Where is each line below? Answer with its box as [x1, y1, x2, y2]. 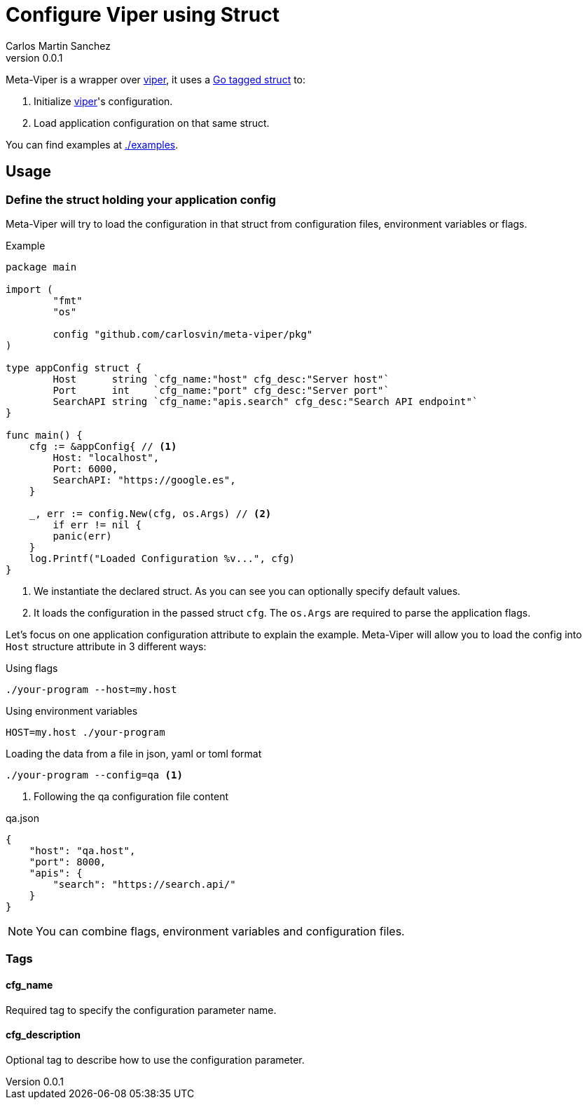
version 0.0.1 [6, 51, 63, 64]
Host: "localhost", [53, 451, 160, 463]
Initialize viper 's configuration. [34, 95, 173, 107]
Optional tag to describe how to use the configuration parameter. [6, 1053, 305, 1066]
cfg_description [6, 1029, 81, 1041]
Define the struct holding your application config [6, 192, 276, 207]
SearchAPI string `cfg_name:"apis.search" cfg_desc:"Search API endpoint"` [53, 395, 478, 407]
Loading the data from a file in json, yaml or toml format [6, 747, 262, 760]
